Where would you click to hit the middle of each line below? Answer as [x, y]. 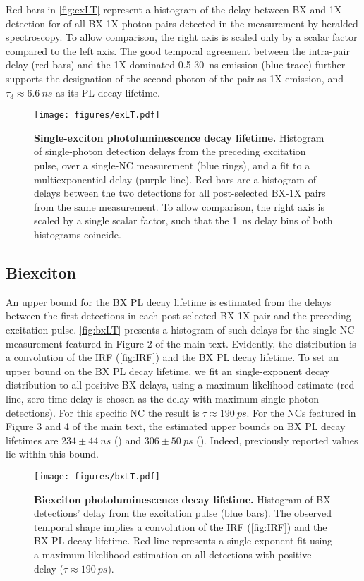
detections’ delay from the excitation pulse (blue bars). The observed [183, 513]
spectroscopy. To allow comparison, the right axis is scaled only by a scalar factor [182, 37]
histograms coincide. [78, 234]
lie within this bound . [52, 454]
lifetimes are [32, 440]
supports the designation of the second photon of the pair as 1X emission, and [175, 78]
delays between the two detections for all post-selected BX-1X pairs [180, 193]
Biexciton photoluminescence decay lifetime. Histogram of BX [182, 499]
